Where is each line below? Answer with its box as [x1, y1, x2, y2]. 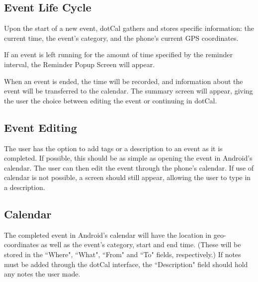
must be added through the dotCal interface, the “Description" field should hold [4, 259, 248, 269]
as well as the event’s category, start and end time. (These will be [41, 239, 241, 250]
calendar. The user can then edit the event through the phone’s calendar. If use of [4, 162, 254, 173]
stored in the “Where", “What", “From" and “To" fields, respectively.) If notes [4, 249, 241, 259]
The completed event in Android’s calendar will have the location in [4, 229, 212, 240]
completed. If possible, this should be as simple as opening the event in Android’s [4, 153, 253, 163]
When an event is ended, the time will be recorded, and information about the [4, 76, 243, 86]
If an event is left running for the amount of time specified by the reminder [4, 49, 233, 60]
